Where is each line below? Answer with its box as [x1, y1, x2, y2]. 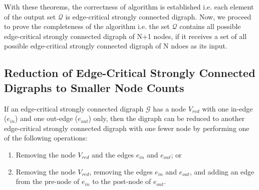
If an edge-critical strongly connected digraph [4, 103, 144, 113]
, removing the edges [89, 166, 153, 176]
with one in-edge [202, 103, 253, 113]
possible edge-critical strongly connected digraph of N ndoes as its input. [4, 40, 227, 51]
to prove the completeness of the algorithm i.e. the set [4, 21, 170, 31]
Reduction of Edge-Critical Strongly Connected [4, 65, 255, 80]
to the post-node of [92, 176, 151, 186]
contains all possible [179, 21, 241, 31]
